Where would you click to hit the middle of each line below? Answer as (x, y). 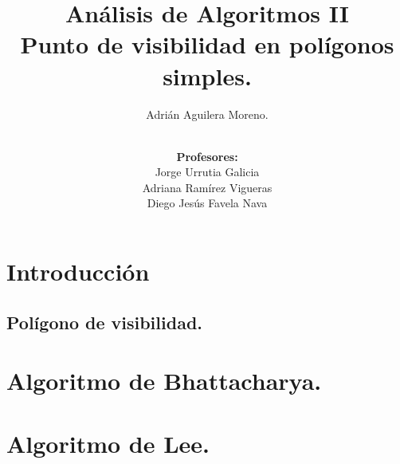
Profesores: (207, 156)
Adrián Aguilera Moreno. (207, 114)
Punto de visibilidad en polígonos (207, 44)
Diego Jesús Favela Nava (207, 203)
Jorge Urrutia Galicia (207, 172)
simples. (207, 75)
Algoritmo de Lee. (108, 443)
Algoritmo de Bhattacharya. (164, 381)
